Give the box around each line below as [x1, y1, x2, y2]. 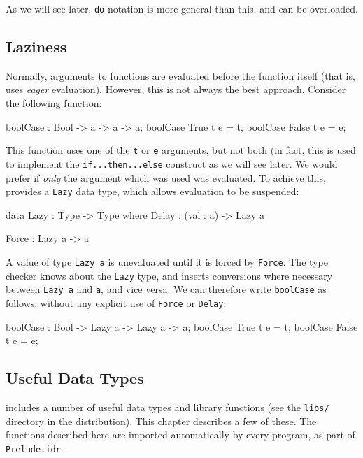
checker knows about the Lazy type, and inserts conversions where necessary [6, 268, 333, 282]
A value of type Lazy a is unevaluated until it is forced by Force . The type [6, 254, 328, 269]
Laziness [6, 36, 67, 57]
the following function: [6, 96, 102, 110]
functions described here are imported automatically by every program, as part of [6, 427, 355, 442]
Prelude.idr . [6, 441, 64, 455]
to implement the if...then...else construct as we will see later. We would [6, 156, 338, 171]
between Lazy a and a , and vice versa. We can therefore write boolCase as [6, 282, 327, 296]
